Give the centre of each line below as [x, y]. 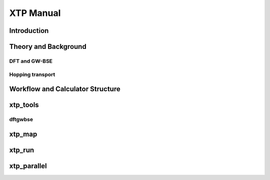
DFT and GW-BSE [31, 61]
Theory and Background [48, 47]
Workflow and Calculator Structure [65, 89]
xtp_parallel [28, 166]
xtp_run [22, 150]
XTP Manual [35, 13]
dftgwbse [21, 120]
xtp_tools [24, 105]
